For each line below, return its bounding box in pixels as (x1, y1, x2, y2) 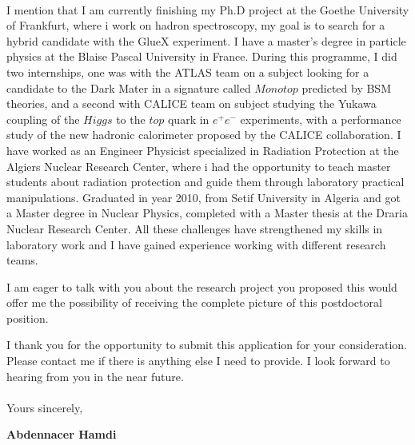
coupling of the (6, 110, 80, 127)
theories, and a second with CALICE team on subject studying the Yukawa (6, 95, 377, 112)
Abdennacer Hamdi (6, 426, 117, 443)
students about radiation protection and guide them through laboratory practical (6, 173, 405, 190)
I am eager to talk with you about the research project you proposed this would (6, 278, 397, 295)
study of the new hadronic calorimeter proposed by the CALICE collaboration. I (6, 126, 401, 143)
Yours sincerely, (6, 399, 83, 415)
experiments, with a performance (240, 110, 401, 127)
